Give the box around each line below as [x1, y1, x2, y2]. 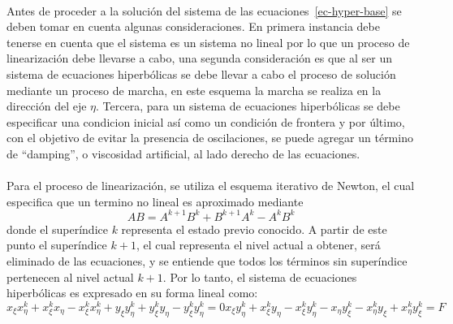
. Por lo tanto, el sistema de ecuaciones [162, 268, 357, 285]
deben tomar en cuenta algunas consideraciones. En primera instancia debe [6, 18, 380, 35]
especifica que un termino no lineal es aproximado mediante [6, 192, 304, 210]
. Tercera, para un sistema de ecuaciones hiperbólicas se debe [96, 97, 400, 114]
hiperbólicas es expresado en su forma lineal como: [6, 284, 258, 301]
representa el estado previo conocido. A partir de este [121, 220, 387, 237]
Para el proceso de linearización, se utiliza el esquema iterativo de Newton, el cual [6, 177, 415, 194]
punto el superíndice [6, 236, 107, 253]
